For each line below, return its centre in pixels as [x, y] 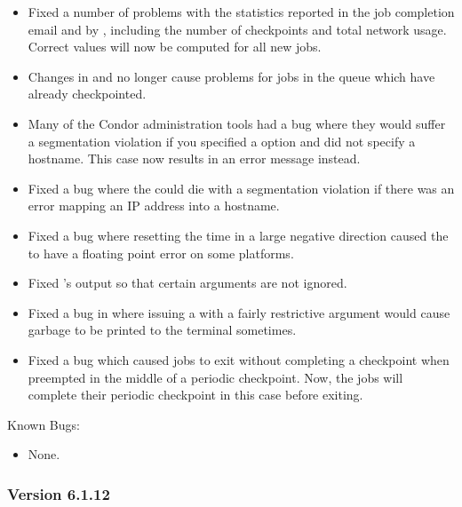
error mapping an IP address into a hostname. [154, 206]
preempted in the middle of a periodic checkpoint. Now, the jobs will [215, 377]
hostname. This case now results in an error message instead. [194, 158]
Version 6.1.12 [59, 493]
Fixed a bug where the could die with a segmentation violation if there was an [241, 188]
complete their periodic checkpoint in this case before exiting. [195, 395]
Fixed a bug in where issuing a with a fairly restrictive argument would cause [239, 312]
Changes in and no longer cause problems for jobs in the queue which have [231, 76]
